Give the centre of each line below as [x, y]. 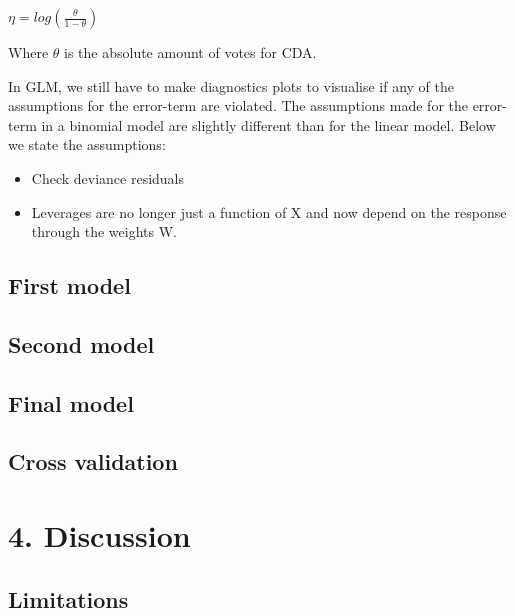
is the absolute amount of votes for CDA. [190, 52]
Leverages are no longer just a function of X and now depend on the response [269, 211]
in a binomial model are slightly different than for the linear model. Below [268, 124]
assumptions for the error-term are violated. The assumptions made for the [238, 105]
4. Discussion [99, 535]
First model [69, 285]
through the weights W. [104, 231]
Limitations [68, 598]
